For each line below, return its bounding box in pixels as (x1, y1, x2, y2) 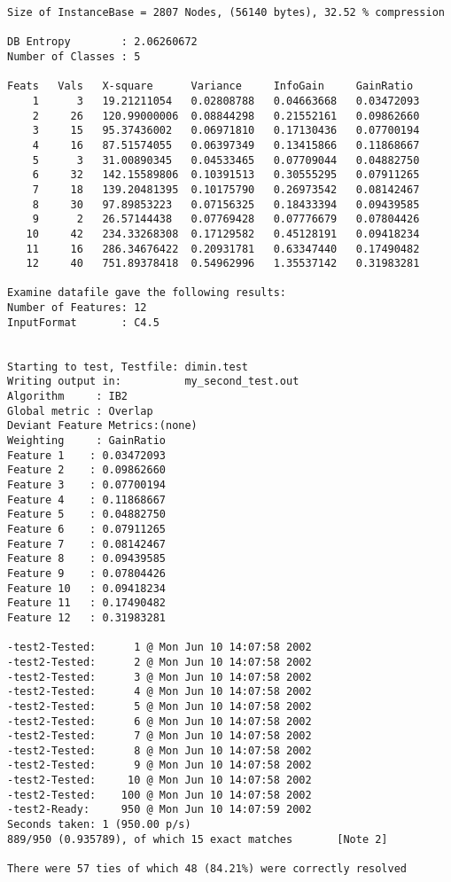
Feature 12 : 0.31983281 (7, 611, 166, 624)
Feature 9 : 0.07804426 (7, 566, 166, 580)
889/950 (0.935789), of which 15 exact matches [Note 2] (7, 832, 388, 846)
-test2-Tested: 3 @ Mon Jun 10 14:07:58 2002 (7, 670, 312, 683)
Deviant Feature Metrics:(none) (7, 419, 198, 433)
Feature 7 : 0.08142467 (7, 537, 166, 550)
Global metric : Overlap (7, 404, 153, 418)
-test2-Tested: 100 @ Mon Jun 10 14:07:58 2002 (7, 788, 312, 801)
